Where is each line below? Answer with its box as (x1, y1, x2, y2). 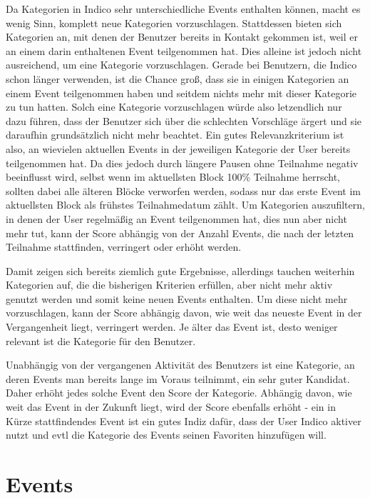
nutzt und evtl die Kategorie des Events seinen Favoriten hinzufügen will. (6, 427, 327, 442)
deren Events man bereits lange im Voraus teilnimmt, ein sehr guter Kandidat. (6, 371, 350, 386)
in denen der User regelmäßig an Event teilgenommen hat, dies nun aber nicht (6, 211, 347, 226)
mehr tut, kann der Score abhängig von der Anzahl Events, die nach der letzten (6, 225, 354, 240)
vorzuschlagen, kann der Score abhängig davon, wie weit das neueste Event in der (6, 305, 362, 320)
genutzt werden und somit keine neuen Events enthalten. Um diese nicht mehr (6, 291, 348, 306)
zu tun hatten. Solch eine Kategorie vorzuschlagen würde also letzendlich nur (6, 99, 342, 114)
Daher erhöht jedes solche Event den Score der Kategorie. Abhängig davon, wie (6, 385, 352, 400)
